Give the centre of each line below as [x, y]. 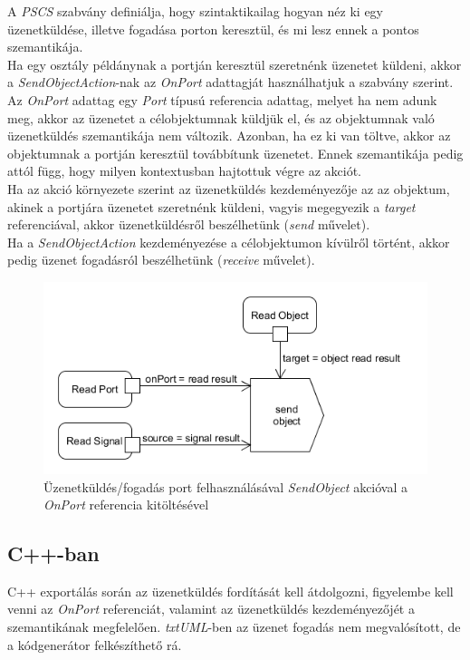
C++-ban [53, 553]
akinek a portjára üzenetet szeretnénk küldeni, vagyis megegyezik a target [211, 206]
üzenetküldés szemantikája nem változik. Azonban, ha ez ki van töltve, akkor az [229, 136]
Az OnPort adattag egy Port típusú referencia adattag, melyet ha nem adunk [222, 99]
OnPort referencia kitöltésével [126, 505]
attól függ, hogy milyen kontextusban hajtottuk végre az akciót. [184, 171]
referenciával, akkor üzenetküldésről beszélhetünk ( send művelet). [189, 224]
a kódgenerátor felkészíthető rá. [95, 644]
